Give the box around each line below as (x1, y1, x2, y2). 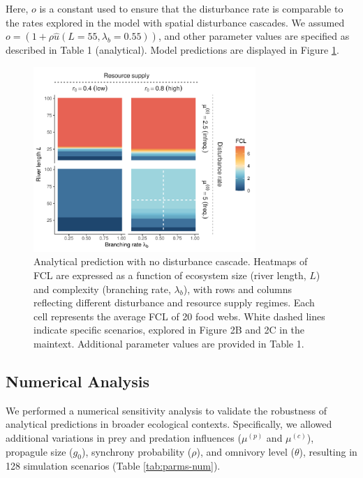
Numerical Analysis (6, 370, 149, 391)
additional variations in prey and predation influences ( (6, 430, 242, 445)
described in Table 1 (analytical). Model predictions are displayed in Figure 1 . (6, 43, 339, 57)
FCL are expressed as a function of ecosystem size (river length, (34, 267, 306, 282)
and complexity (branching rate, (34, 281, 171, 296)
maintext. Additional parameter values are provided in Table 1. (34, 336, 304, 350)
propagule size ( (6, 444, 73, 458)
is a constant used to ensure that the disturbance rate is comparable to (39, 1, 343, 15)
